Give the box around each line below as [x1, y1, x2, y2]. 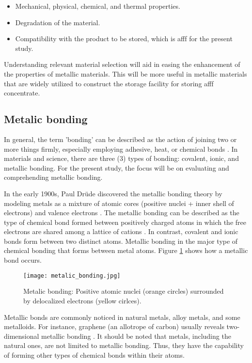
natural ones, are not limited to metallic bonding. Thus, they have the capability [4, 340, 244, 350]
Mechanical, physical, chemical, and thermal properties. [15, 1, 180, 11]
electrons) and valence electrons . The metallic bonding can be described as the [4, 207, 239, 218]
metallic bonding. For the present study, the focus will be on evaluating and [4, 162, 229, 173]
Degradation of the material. [15, 17, 100, 27]
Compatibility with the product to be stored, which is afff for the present [15, 33, 233, 44]
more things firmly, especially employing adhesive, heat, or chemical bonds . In [4, 143, 238, 154]
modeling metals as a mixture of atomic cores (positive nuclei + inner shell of [4, 198, 234, 208]
